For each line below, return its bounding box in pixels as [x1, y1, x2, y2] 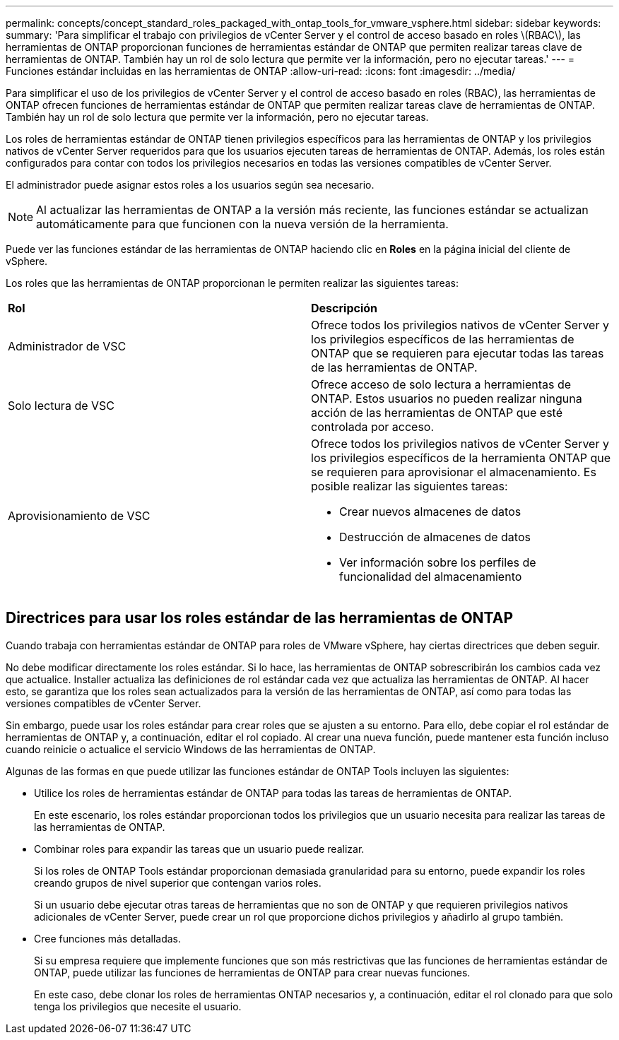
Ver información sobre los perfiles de [339, 555, 536, 569]
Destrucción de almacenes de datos [339, 530, 531, 544]
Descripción [311, 301, 377, 315]
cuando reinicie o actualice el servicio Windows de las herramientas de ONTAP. [6, 743, 376, 755]
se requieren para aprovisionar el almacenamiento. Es [311, 465, 596, 479]
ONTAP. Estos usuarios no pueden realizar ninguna [311, 391, 582, 406]
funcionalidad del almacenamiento [339, 569, 522, 584]
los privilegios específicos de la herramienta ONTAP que [311, 451, 611, 465]
